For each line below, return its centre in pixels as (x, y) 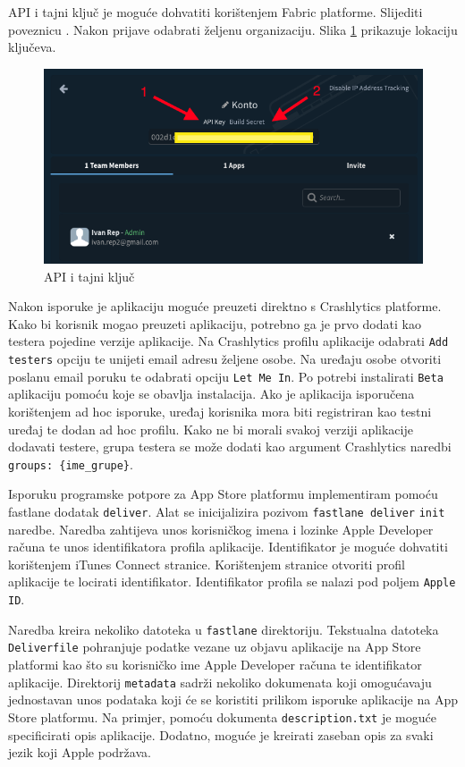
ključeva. (32, 47)
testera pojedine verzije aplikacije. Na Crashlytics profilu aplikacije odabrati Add (228, 341)
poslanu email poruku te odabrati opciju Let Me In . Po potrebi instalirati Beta (226, 376)
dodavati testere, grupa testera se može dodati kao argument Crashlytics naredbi (230, 447)
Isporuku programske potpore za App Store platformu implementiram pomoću (223, 494)
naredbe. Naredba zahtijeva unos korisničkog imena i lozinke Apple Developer (221, 529)
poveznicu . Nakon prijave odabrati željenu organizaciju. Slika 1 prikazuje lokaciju (233, 29)
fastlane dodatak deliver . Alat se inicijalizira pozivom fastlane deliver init (227, 512)
